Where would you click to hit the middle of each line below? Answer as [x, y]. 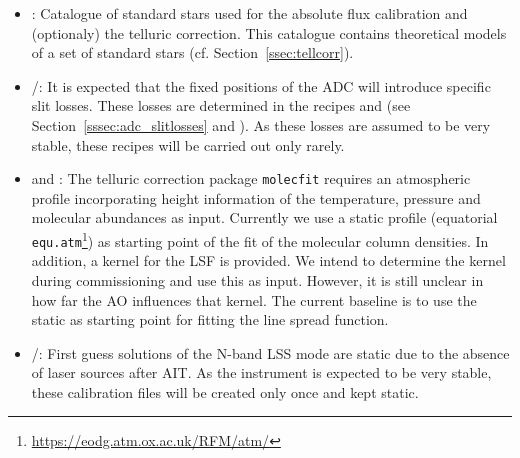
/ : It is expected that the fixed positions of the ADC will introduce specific [261, 85]
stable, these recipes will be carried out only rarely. [188, 144]
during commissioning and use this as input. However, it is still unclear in [257, 279]
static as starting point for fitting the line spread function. [210, 319]
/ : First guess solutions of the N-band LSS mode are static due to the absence [270, 352]
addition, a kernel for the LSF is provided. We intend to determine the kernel [268, 260]
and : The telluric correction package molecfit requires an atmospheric [251, 178]
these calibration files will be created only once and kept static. [225, 391]
